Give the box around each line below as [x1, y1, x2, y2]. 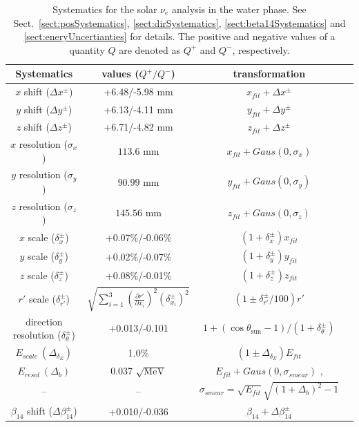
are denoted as [119, 42, 181, 57]
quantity [69, 42, 105, 57]
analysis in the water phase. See [172, 2, 307, 16]
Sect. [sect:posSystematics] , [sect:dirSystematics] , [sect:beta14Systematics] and [13, 15, 346, 30]
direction [25, 314, 63, 328]
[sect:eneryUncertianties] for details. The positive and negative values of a [23, 29, 336, 44]
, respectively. [232, 42, 290, 57]
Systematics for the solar [52, 2, 157, 16]
